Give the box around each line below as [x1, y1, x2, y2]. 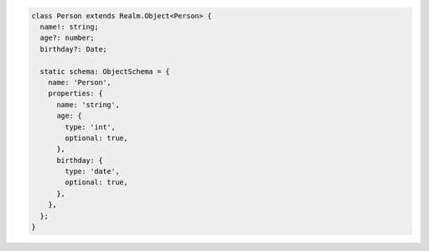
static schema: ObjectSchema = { [40, 67, 170, 75]
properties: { [48, 89, 103, 98]
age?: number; [40, 33, 95, 43]
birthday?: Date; [40, 44, 107, 53]
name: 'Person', [48, 78, 111, 87]
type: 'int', [64, 122, 116, 131]
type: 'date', [64, 167, 120, 176]
